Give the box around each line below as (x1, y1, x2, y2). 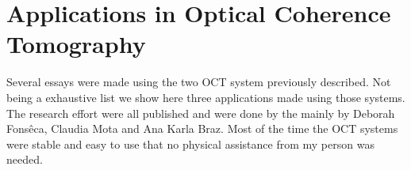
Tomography (6, 28, 146, 60)
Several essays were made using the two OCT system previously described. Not (6, 74, 391, 90)
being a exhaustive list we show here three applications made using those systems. (6, 89, 405, 105)
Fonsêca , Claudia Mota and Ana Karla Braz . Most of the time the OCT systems (6, 120, 398, 137)
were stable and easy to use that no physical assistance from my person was (6, 135, 375, 152)
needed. (6, 151, 43, 168)
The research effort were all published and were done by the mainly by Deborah (6, 104, 395, 121)
